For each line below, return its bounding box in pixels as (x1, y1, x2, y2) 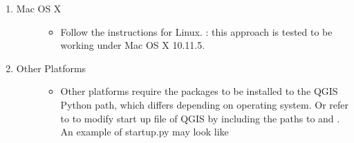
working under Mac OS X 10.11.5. (60, 38, 205, 52)
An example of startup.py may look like (60, 124, 229, 139)
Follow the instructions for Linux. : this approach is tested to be (60, 24, 333, 38)
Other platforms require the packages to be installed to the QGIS (60, 84, 338, 98)
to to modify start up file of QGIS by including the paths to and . (60, 111, 340, 125)
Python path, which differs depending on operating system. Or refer (60, 97, 348, 111)
